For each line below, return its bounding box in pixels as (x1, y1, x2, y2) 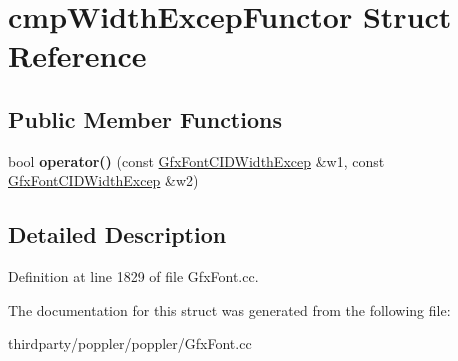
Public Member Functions (8, 103, 282, 134)
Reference (8, 35, 147, 76)
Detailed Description (8, 219, 227, 250)
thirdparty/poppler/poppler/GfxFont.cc (8, 333, 252, 354)
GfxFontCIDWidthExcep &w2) (8, 170, 199, 191)
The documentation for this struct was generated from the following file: (8, 299, 451, 320)
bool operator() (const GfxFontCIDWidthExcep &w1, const (8, 150, 385, 171)
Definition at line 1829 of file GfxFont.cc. (8, 266, 259, 287)
